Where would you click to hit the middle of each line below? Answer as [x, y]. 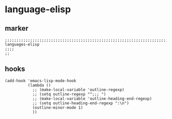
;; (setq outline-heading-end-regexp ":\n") [81, 103]
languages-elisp [22, 44]
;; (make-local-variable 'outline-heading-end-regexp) [92, 99]
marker [17, 28]
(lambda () [39, 85]
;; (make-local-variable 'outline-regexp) [78, 90]
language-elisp [38, 9]
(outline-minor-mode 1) [58, 108]
